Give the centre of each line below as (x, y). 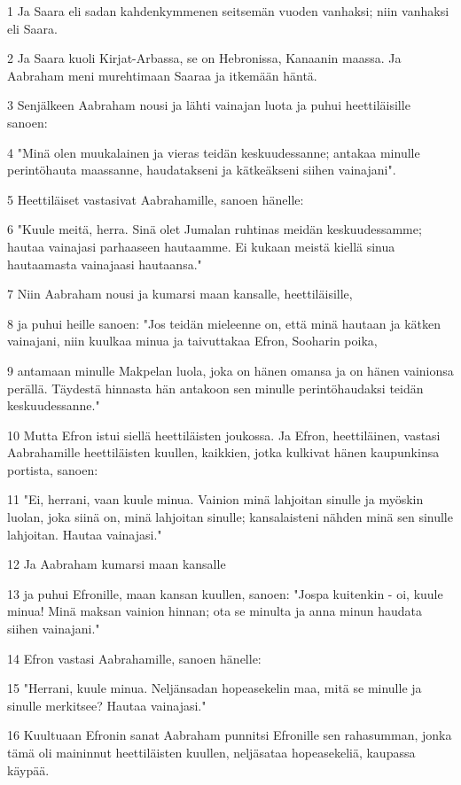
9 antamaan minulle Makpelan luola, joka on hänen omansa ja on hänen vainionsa (230, 370)
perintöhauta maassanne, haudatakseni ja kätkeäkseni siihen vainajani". (202, 170)
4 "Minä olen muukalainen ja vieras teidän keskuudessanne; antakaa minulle (214, 152)
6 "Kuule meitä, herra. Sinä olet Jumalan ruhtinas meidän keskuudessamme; (215, 229)
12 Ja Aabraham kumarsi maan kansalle (117, 564)
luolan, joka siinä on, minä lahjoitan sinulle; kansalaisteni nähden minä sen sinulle (230, 517)
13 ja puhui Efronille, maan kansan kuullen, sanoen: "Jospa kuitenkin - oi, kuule (225, 593)
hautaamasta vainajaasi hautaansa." (105, 264)
